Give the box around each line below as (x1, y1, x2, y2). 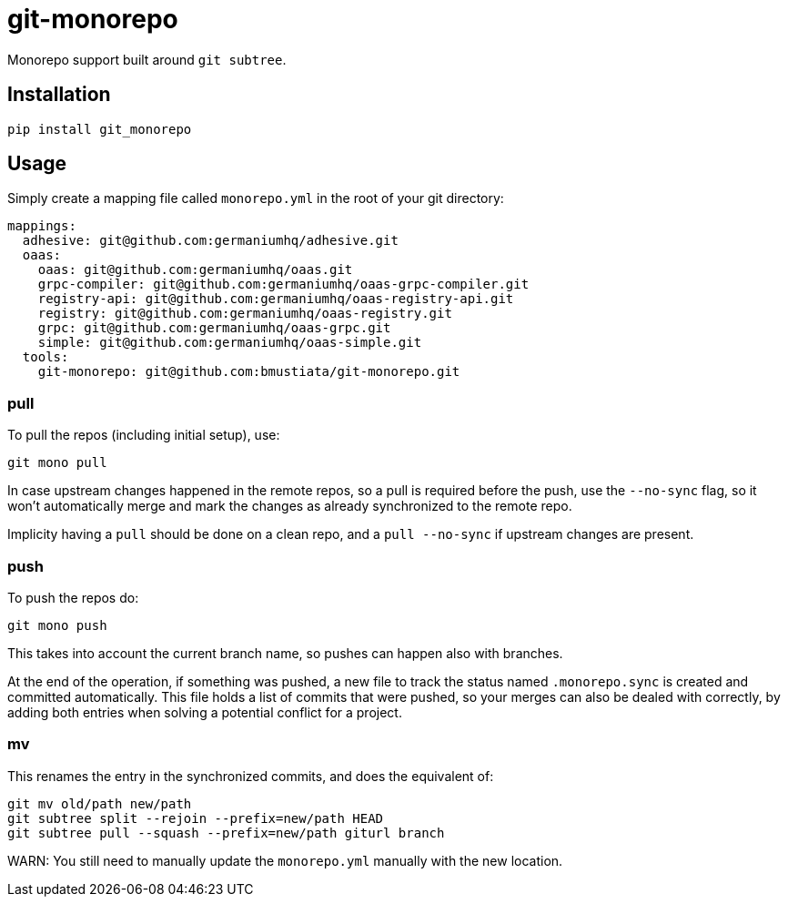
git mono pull (7, 455, 107, 471)
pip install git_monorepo (7, 121, 192, 137)
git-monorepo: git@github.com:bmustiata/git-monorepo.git (37, 364, 460, 380)
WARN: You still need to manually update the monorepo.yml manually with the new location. (7, 852, 563, 868)
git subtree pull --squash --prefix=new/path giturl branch (7, 825, 445, 840)
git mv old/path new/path (7, 796, 192, 811)
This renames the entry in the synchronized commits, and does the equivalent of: (7, 767, 494, 784)
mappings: (7, 218, 76, 234)
